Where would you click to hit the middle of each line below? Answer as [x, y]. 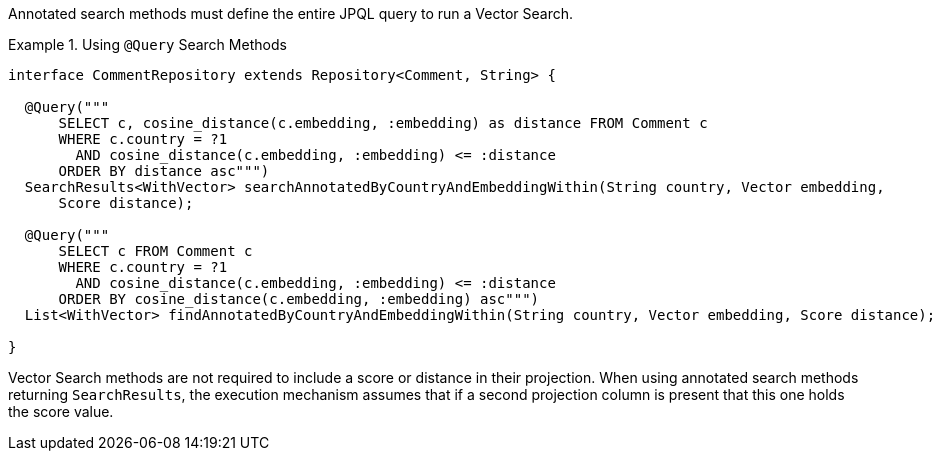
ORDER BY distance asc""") [164, 171]
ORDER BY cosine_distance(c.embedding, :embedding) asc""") [299, 299]
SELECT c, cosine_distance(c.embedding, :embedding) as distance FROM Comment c [383, 123]
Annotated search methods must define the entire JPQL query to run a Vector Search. [291, 13]
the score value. [61, 411]
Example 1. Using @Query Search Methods [147, 44]
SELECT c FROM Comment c [155, 251]
